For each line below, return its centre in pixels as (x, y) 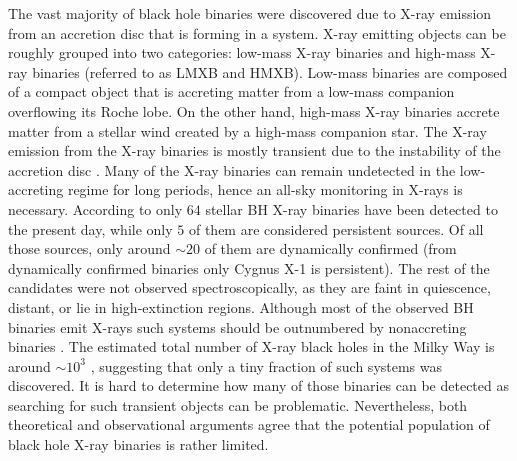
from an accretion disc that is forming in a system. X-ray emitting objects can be (257, 32)
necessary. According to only (95, 208)
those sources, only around (89, 248)
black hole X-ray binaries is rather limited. (138, 444)
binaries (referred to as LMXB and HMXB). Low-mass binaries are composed (270, 71)
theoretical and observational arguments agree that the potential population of (249, 424)
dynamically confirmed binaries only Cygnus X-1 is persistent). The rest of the (249, 267)
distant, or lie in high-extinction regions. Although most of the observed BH (241, 306)
